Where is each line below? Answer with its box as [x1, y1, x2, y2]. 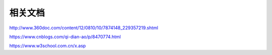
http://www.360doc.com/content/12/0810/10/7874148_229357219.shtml [9, 25, 159, 31]
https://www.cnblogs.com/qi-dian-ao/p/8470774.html [9, 34, 121, 40]
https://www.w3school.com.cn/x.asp [9, 43, 86, 49]
